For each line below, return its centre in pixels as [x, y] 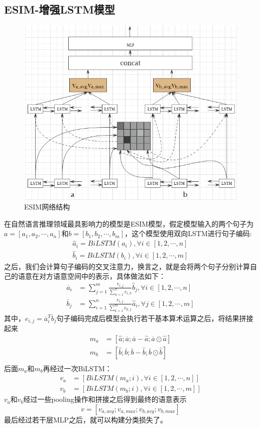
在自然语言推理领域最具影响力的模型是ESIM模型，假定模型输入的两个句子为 [129, 223]
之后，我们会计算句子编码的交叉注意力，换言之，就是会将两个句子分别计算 [127, 266]
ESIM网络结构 [47, 207]
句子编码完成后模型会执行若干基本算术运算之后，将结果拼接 [155, 318]
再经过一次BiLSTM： [77, 368]
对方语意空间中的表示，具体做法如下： [102, 276]
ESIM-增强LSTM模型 [60, 9]
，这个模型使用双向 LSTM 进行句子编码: [188, 233]
